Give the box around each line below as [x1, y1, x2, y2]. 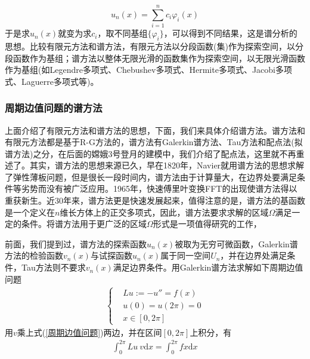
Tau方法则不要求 [21, 261, 86, 274]
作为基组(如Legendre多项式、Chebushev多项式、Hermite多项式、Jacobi [5, 63, 275, 76]
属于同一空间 [160, 249, 211, 262]
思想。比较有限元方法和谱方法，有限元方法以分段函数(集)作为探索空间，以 [5, 39, 295, 52]
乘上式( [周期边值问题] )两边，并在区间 [17, 326, 162, 338]
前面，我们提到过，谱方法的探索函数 [5, 237, 147, 250]
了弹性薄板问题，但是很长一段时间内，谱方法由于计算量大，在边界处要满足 [5, 170, 297, 183]
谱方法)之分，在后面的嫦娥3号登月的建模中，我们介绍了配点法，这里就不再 [5, 147, 296, 159]
